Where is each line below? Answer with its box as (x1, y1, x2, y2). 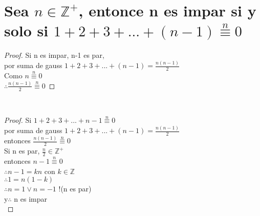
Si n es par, (4, 145, 40, 156)
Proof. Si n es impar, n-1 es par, (4, 50, 104, 60)
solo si (4, 20, 49, 41)
